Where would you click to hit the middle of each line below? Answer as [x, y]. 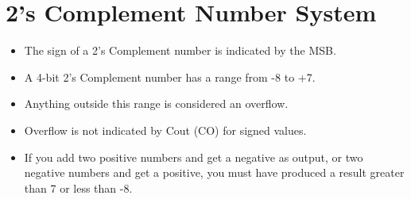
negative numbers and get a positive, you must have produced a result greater [214, 172]
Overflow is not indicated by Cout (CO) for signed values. [165, 130]
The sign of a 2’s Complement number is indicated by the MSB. [180, 50]
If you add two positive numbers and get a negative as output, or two [194, 157]
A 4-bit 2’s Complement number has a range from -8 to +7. [170, 77]
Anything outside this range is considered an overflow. [156, 103]
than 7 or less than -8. [78, 188]
